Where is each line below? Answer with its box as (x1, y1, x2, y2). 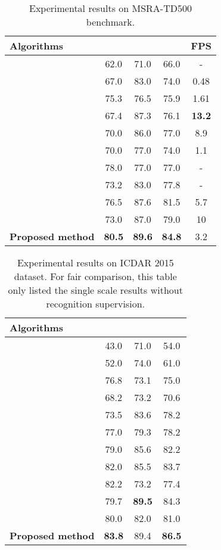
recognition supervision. (46, 297, 145, 310)
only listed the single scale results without (8, 283, 183, 297)
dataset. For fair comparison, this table (14, 269, 177, 283)
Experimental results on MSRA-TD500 (29, 1, 192, 15)
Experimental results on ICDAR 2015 (17, 256, 174, 269)
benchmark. (86, 15, 135, 29)
